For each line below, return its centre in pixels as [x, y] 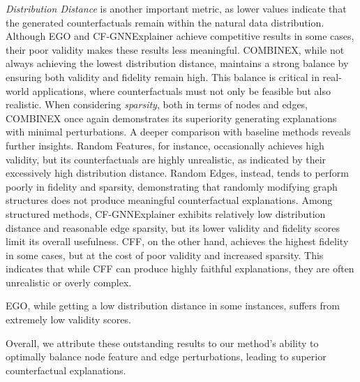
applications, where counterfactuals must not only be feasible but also [182, 90]
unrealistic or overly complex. [69, 282]
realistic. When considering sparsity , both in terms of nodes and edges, [157, 104]
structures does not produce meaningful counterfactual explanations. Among [169, 200]
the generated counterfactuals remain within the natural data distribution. [165, 22]
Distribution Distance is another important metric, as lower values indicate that [176, 8]
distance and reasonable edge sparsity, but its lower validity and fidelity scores [173, 227]
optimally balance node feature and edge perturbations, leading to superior [166, 357]
